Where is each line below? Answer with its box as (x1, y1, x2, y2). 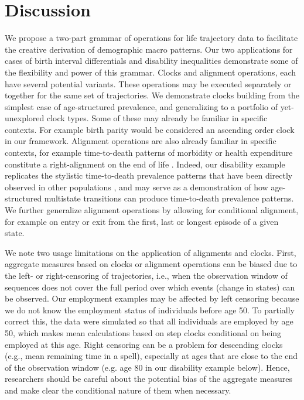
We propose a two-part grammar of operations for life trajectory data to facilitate (5, 32, 298, 44)
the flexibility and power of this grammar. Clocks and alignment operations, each (5, 66, 296, 78)
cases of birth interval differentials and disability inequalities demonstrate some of (5, 54, 298, 67)
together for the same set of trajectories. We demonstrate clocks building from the (5, 89, 300, 101)
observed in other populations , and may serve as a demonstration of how (5, 180, 268, 193)
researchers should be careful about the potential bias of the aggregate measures (5, 372, 293, 385)
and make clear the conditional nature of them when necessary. (5, 384, 231, 396)
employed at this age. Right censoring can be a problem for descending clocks (5, 338, 283, 350)
